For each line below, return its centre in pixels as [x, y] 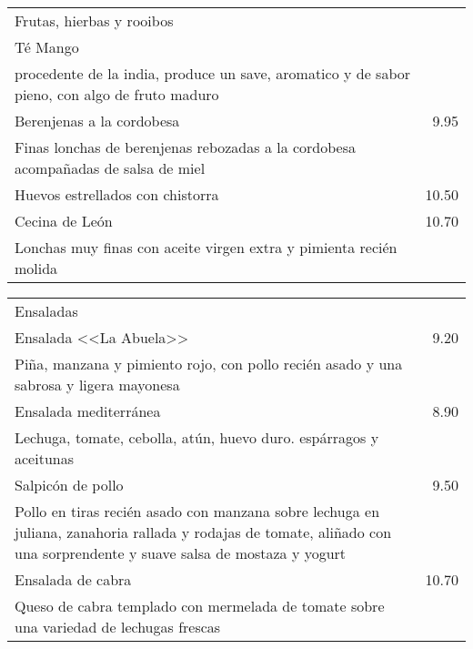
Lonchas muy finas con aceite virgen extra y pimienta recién [206, 247]
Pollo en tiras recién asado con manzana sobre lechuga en [197, 511]
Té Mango [47, 47]
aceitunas [44, 458]
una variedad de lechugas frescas [118, 627]
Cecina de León [64, 221]
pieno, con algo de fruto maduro [117, 94]
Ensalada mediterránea [88, 411]
